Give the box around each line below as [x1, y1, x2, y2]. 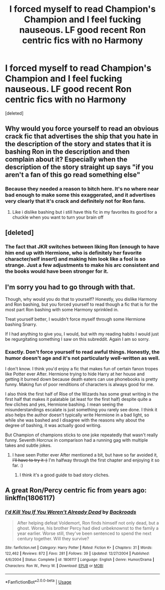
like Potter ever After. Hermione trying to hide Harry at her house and [5, 371, 145, 377]
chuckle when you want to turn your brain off [12, 214, 104, 220]
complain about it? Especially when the [5, 155, 128, 164]
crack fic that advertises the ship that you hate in [5, 132, 159, 141]
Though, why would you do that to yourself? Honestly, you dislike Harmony [5, 296, 157, 302]
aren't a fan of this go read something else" [5, 171, 141, 179]
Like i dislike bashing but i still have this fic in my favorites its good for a [12, 209, 157, 215]
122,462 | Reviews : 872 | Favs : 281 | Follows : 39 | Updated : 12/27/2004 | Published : [5, 551, 150, 556]
